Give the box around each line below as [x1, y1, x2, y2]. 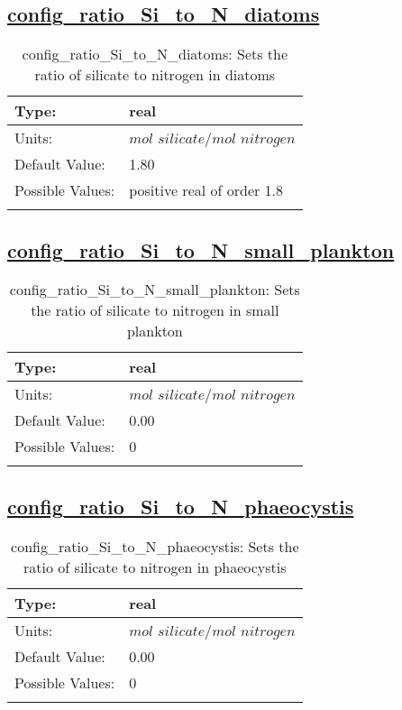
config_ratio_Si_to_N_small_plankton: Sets [9, 279, 300, 300]
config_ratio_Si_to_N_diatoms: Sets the [22, 43, 288, 65]
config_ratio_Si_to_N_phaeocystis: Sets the [11, 535, 299, 557]
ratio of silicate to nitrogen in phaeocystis [23, 556, 287, 577]
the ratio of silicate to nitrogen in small [31, 300, 279, 321]
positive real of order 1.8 [129, 180, 284, 201]
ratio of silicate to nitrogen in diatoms [34, 64, 276, 86]
